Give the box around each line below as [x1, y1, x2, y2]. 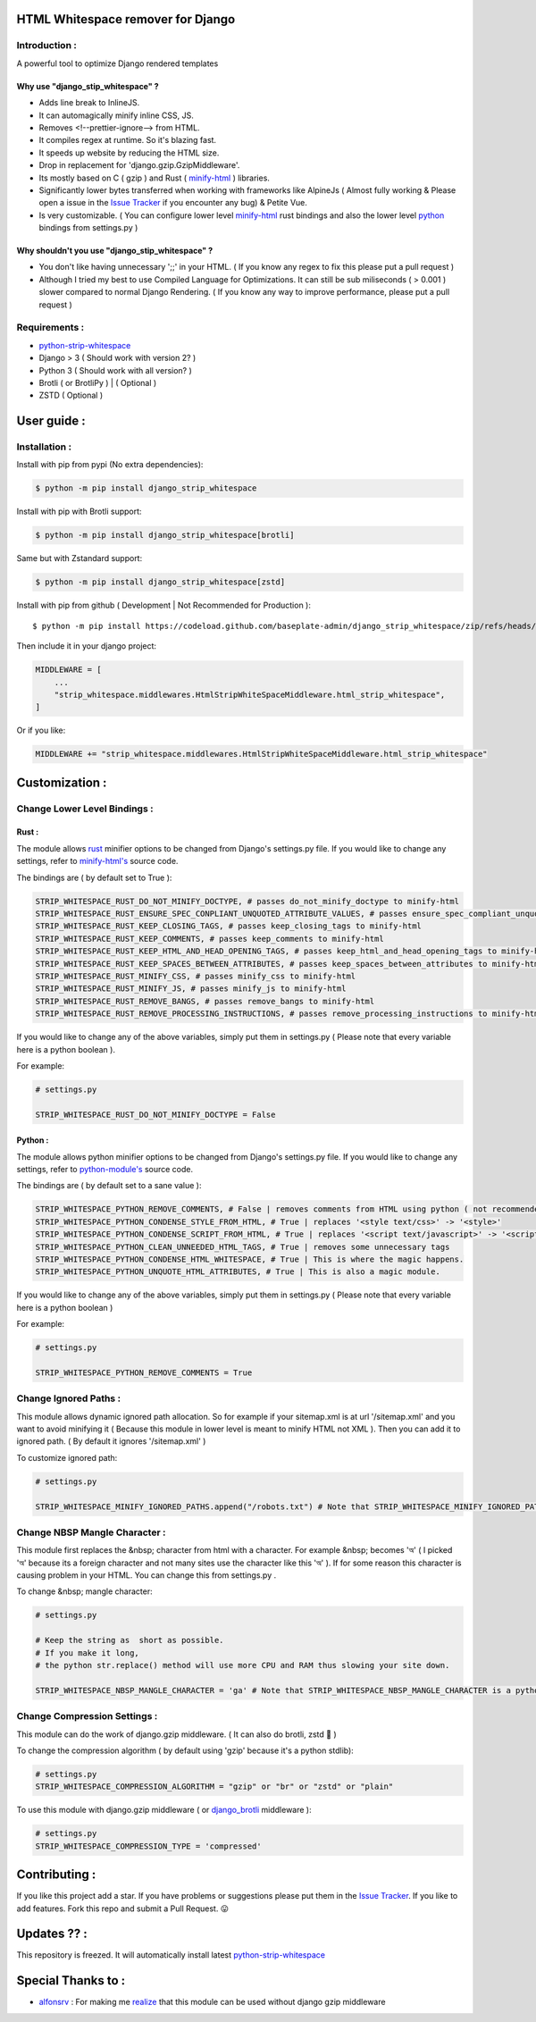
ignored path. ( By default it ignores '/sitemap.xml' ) [16, 1436, 206, 1447]
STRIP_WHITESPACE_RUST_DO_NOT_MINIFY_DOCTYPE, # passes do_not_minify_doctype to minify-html [35, 896, 460, 906]
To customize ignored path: [16, 1452, 118, 1463]
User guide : [16, 414, 86, 429]
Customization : [16, 775, 107, 790]
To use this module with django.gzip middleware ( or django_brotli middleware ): [16, 1805, 312, 1816]
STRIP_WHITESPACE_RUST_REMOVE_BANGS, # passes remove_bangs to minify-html [35, 996, 375, 1006]
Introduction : [16, 39, 78, 52]
